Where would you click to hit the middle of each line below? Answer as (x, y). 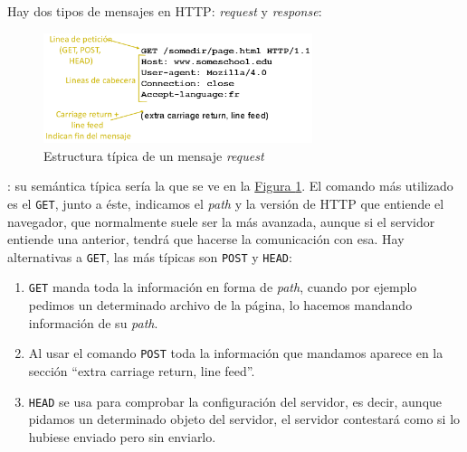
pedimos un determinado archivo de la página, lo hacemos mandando (220, 305)
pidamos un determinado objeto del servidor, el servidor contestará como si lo (244, 419)
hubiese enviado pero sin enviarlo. (122, 436)
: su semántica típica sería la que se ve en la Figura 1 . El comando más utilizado (230, 186)
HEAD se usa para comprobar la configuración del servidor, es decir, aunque (235, 401)
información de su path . (93, 322)
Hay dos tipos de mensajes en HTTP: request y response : (165, 11)
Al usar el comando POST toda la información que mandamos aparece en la (236, 353)
